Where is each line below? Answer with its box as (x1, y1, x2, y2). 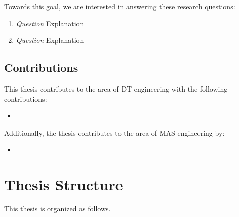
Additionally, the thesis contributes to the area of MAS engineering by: (4, 127, 225, 138)
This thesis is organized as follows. (4, 203, 111, 214)
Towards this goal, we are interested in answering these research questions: (4, 1, 235, 11)
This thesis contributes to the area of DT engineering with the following (4, 83, 228, 94)
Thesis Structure (4, 174, 123, 195)
